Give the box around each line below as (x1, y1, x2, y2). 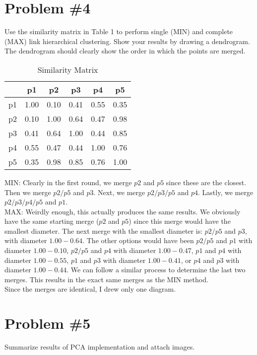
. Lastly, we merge (198, 187, 254, 197)
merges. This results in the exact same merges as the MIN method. (4, 274, 208, 284)
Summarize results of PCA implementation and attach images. (4, 342, 195, 352)
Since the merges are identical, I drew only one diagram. (4, 284, 176, 294)
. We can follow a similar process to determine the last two (66, 264, 246, 275)
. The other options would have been (82, 235, 194, 246)
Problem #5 (4, 313, 91, 333)
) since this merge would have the (128, 216, 231, 226)
